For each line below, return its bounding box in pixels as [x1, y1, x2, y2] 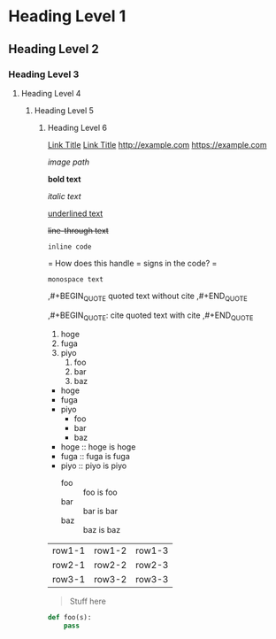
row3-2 [93, 574, 127, 586]
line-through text [47, 225, 110, 235]
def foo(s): [47, 613, 92, 622]
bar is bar [82, 506, 119, 517]
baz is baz [82, 525, 121, 535]
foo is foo [82, 487, 118, 497]
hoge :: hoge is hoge [60, 442, 136, 452]
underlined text [47, 208, 103, 219]
